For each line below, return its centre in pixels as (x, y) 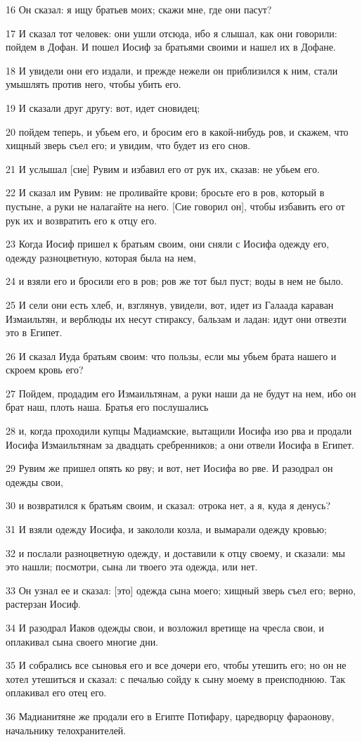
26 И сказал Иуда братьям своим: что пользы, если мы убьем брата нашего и (171, 356)
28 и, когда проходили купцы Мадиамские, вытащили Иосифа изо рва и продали (179, 431)
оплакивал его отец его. (56, 692)
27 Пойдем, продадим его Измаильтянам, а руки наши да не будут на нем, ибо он (181, 393)
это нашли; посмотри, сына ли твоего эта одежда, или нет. (132, 567)
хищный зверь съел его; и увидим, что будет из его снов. (128, 145)
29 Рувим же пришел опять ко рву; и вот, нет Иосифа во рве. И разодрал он (169, 468)
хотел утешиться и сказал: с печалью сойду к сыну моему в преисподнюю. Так (175, 678)
